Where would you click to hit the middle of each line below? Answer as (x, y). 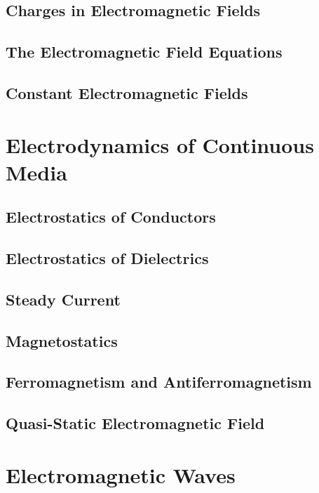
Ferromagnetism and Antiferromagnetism (159, 382)
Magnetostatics (62, 340)
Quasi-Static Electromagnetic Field (135, 423)
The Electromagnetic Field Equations (144, 52)
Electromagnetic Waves (121, 474)
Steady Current (63, 299)
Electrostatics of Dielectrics (107, 258)
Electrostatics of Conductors (111, 217)
